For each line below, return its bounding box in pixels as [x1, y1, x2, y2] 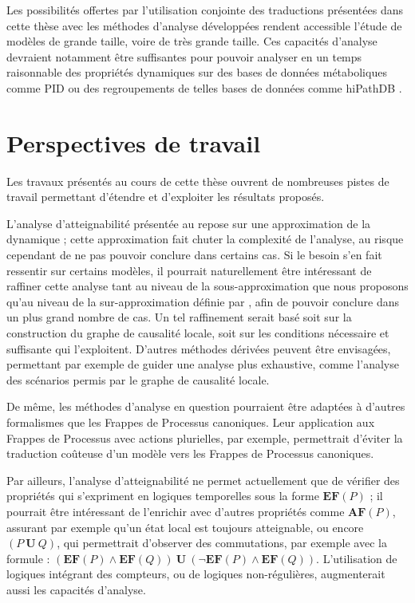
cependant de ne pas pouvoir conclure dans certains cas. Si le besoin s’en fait [6, 246, 382, 263]
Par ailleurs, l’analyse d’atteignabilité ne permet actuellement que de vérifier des [6, 471, 400, 488]
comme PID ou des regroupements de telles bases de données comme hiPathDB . [6, 79, 402, 96]
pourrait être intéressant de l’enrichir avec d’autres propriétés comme [6, 503, 345, 519]
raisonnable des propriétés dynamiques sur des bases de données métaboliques [6, 64, 387, 81]
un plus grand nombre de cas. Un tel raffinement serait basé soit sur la [6, 309, 352, 325]
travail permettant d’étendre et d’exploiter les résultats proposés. [6, 188, 325, 205]
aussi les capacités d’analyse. [6, 581, 146, 597]
